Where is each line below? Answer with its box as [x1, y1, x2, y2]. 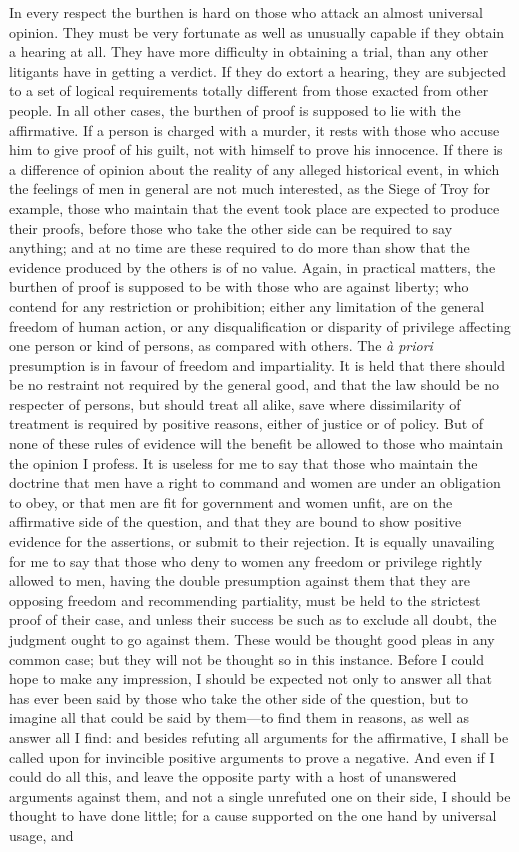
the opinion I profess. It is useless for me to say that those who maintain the [9, 452, 478, 473]
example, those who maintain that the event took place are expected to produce [9, 197, 500, 218]
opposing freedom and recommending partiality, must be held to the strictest [9, 589, 481, 610]
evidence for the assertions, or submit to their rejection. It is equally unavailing [9, 531, 495, 552]
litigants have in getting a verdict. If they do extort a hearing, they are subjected [9, 60, 506, 81]
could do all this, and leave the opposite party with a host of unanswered [9, 766, 457, 787]
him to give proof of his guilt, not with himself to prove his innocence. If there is [9, 139, 503, 160]
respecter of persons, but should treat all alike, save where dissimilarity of [9, 393, 461, 414]
